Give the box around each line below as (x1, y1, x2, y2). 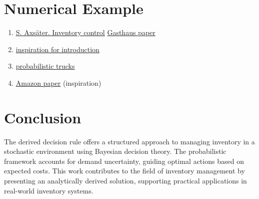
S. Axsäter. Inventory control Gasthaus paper (15, 27, 155, 38)
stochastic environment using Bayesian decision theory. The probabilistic (4, 146, 226, 156)
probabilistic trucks (15, 61, 75, 71)
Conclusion (4, 107, 81, 127)
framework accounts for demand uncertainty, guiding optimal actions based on (4, 155, 244, 166)
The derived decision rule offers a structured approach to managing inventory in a (4, 136, 255, 146)
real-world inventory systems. (4, 185, 93, 195)
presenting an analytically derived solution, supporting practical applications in (4, 175, 247, 185)
